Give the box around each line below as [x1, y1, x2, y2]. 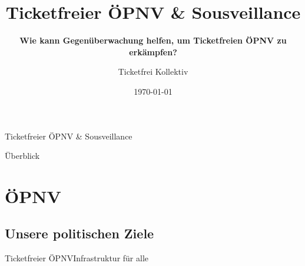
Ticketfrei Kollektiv [118, 65, 188, 78]
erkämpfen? [129, 45, 177, 58]
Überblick [5, 149, 40, 162]
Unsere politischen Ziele [5, 224, 154, 242]
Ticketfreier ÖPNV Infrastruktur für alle [5, 252, 149, 264]
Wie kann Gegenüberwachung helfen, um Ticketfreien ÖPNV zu [19, 34, 287, 46]
